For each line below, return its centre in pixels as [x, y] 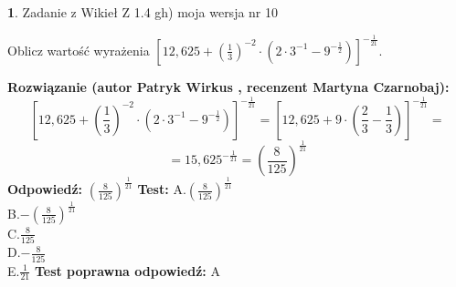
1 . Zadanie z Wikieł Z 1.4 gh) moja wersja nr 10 [143, 12]
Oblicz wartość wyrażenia [79, 50]
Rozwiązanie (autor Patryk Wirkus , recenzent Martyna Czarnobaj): [228, 86]
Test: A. [162, 189]
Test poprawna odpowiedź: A [127, 270]
